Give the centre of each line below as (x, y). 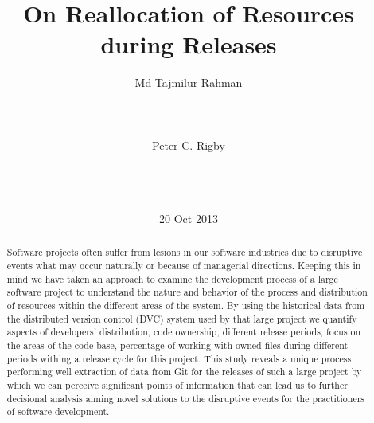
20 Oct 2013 (189, 219)
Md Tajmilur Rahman (189, 82)
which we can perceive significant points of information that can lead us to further (177, 385)
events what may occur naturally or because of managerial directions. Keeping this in (184, 266)
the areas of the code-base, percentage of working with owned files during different (177, 345)
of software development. (58, 411)
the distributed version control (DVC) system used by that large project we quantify (182, 318)
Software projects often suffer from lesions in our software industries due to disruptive (185, 252)
